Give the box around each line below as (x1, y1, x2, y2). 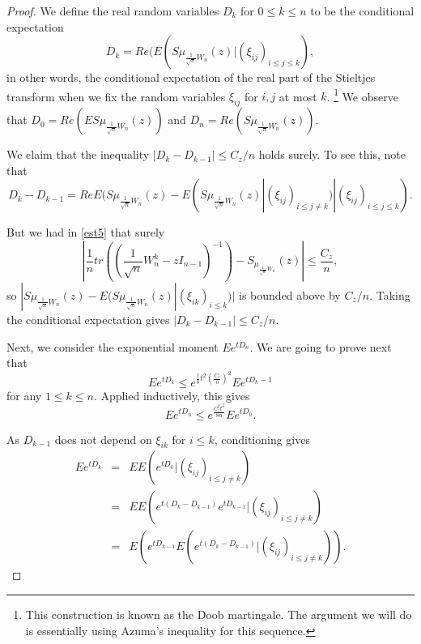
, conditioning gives (214, 430, 310, 447)
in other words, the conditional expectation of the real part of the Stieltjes (6, 69, 376, 86)
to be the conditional (310, 2, 415, 19)
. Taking (369, 287, 410, 304)
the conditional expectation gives (6, 311, 170, 328)
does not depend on (54, 430, 152, 447)
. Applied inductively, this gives (93, 386, 250, 403)
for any (6, 386, 42, 403)
